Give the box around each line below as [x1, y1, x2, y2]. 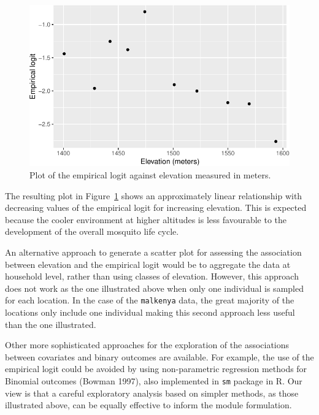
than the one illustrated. [5, 318, 96, 330]
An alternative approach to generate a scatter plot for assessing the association [5, 245, 302, 258]
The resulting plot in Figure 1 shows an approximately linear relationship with [5, 189, 302, 202]
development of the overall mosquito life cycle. [5, 225, 179, 238]
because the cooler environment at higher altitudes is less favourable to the [5, 213, 287, 226]
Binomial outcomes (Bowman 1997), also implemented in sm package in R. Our [5, 374, 302, 387]
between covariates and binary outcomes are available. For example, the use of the [5, 350, 314, 363]
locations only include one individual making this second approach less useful [5, 305, 295, 318]
